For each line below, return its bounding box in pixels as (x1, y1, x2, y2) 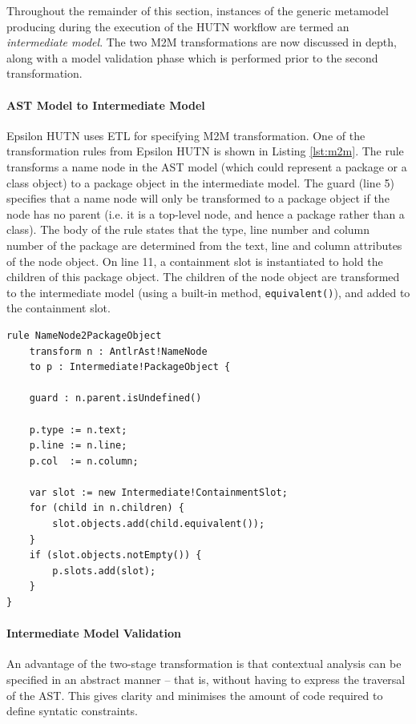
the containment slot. (6, 300, 111, 316)
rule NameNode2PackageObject (6, 329, 162, 341)
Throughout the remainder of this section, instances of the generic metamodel (6, 2, 389, 18)
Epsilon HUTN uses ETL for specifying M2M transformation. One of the (6, 127, 366, 143)
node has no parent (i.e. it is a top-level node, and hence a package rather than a (6, 205, 405, 222)
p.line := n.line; (29, 440, 127, 452)
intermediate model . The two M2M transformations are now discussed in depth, (6, 34, 397, 50)
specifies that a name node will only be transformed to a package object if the (6, 190, 390, 207)
